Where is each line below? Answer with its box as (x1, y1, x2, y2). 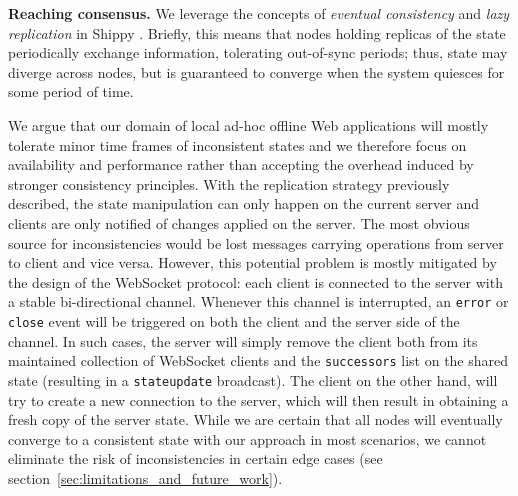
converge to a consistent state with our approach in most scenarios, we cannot (8, 428, 487, 449)
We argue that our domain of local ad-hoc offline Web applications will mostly (8, 114, 489, 135)
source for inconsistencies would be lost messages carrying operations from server (8, 232, 504, 253)
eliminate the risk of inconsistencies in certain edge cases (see (8, 448, 383, 469)
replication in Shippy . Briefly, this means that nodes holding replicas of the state (8, 22, 506, 43)
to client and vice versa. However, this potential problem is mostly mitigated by (8, 252, 497, 273)
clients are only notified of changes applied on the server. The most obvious (8, 212, 470, 233)
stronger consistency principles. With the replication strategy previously (8, 173, 450, 194)
